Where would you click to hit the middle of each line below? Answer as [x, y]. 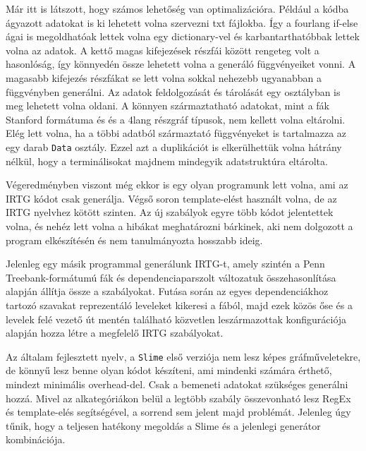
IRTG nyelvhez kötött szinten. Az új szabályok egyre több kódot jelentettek [170, 212]
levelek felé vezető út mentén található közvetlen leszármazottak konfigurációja [176, 319]
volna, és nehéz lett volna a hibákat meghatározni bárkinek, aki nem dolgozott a [179, 225]
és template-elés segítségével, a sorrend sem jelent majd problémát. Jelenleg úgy [178, 412]
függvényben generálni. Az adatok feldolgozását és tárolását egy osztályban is [173, 91]
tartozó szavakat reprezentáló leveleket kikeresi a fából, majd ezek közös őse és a [179, 305]
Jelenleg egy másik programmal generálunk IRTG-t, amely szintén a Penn [165, 264]
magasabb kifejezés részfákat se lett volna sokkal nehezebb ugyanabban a [164, 77]
